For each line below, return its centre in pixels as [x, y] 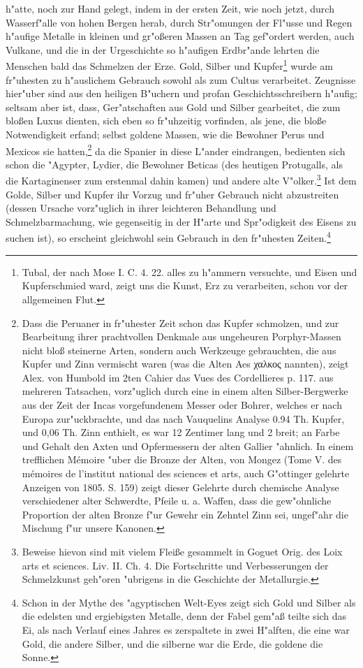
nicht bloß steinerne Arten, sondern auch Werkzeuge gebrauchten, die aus [179, 350]
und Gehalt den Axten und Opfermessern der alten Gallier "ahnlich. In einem [188, 445]
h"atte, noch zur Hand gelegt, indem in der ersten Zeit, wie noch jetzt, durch [170, 8]
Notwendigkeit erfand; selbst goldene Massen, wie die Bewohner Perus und [165, 134]
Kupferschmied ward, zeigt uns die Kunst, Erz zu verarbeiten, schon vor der [185, 285]
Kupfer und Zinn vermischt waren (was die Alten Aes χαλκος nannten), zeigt [185, 364]
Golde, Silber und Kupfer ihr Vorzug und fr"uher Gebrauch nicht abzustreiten [172, 194]
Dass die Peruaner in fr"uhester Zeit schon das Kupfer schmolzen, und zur [180, 322]
